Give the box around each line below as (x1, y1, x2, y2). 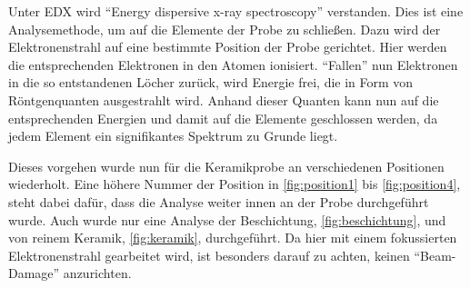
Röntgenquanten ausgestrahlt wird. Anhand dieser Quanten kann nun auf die (8, 90, 439, 109)
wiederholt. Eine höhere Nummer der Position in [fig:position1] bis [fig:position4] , (8, 174, 461, 194)
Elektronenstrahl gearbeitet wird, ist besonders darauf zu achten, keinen (8, 245, 410, 264)
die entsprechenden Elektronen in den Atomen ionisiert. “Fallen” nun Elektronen (8, 55, 458, 74)
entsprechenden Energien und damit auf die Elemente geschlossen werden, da (8, 108, 438, 127)
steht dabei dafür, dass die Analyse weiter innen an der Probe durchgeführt (8, 192, 429, 211)
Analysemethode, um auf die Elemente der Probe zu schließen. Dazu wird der (8, 19, 441, 38)
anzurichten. (63, 263, 132, 283)
